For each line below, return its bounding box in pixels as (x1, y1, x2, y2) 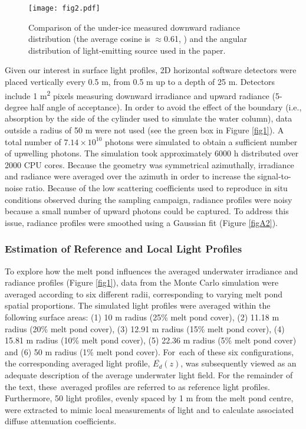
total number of (5, 135, 61, 148)
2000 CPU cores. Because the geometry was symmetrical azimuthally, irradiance (5, 158, 294, 171)
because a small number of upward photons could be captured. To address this (5, 205, 289, 217)
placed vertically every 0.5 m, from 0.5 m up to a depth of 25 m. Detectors (5, 76, 275, 88)
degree (5, 100, 28, 113)
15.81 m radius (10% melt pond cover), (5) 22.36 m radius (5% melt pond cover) (5, 334, 297, 346)
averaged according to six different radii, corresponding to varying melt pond (5, 287, 283, 300)
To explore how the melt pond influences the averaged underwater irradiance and (5, 264, 298, 277)
